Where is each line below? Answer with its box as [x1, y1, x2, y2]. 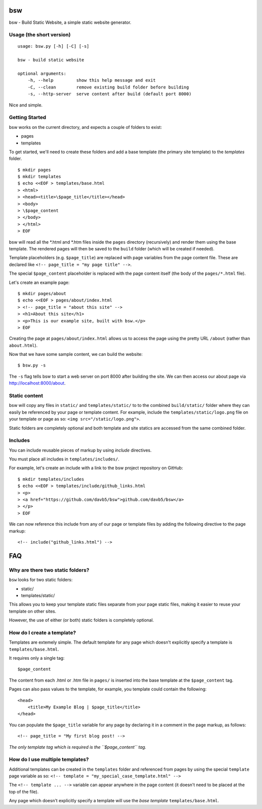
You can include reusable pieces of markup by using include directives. [9, 447, 152, 453]
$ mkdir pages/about [17, 291, 66, 296]
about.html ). [9, 342, 38, 348]
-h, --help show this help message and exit [27, 78, 156, 83]
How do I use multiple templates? [9, 756, 89, 763]
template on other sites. [9, 608, 57, 614]
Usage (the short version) [9, 32, 71, 38]
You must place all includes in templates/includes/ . [9, 456, 120, 462]
